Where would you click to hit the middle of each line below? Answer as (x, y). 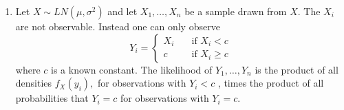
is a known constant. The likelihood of (132, 69)
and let (122, 11)
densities (34, 83)
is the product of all (297, 69)
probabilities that (52, 98)
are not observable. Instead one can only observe (118, 26)
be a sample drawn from (236, 11)
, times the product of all (271, 83)
